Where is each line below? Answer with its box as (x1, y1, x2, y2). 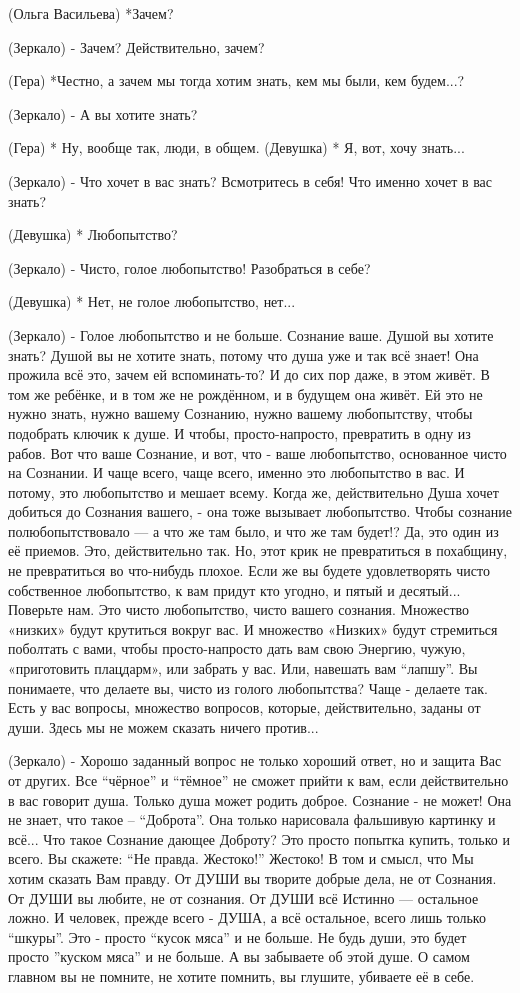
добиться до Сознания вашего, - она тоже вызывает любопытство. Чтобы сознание (8, 501, 512, 522)
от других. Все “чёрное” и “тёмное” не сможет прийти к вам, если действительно (8, 770, 509, 790)
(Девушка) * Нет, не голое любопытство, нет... (8, 291, 296, 312)
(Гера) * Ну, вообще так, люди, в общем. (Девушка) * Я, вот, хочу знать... (8, 137, 465, 158)
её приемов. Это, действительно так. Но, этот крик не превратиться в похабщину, (8, 540, 508, 561)
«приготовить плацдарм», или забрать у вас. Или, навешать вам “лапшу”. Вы (8, 658, 478, 679)
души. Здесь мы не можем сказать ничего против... (8, 716, 319, 737)
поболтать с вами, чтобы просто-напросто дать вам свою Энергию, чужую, (8, 638, 466, 659)
